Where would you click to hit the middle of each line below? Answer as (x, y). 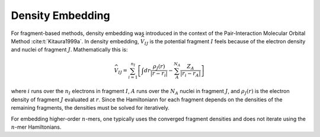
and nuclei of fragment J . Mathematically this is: (69, 50)
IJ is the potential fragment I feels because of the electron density (225, 42)
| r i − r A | (190, 74)
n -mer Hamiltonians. (36, 127)
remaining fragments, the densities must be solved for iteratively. (90, 108)
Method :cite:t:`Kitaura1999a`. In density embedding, (75, 41)
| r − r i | (159, 74)
